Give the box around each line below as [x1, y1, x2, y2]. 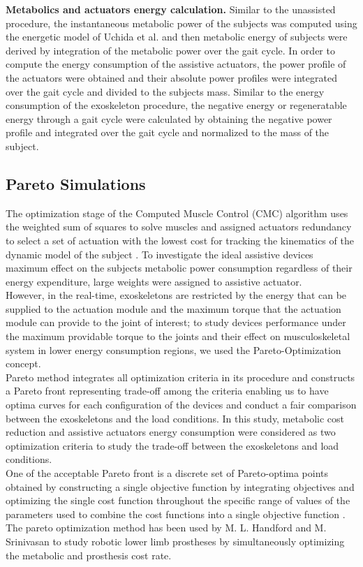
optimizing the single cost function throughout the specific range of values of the [6, 493, 350, 508]
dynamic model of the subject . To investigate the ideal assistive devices [6, 246, 313, 261]
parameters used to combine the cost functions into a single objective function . [6, 506, 346, 521]
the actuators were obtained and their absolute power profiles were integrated [6, 70, 337, 84]
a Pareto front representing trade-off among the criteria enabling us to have [6, 383, 329, 398]
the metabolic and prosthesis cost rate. [6, 547, 172, 562]
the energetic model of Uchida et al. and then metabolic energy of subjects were [6, 29, 348, 44]
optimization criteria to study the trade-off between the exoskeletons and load [6, 438, 339, 452]
